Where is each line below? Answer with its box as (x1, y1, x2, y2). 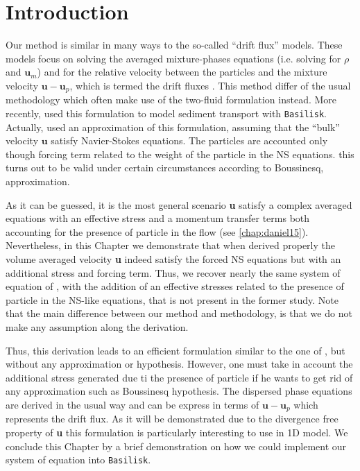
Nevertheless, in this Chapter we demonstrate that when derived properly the (6, 238, 335, 252)
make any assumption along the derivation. (6, 319, 189, 334)
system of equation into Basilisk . (6, 452, 151, 467)
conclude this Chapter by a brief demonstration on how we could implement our (6, 438, 347, 453)
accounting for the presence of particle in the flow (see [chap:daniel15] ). (6, 224, 309, 239)
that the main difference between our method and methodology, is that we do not (6, 306, 352, 320)
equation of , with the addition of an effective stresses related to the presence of (6, 279, 344, 293)
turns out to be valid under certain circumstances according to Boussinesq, (6, 160, 324, 175)
